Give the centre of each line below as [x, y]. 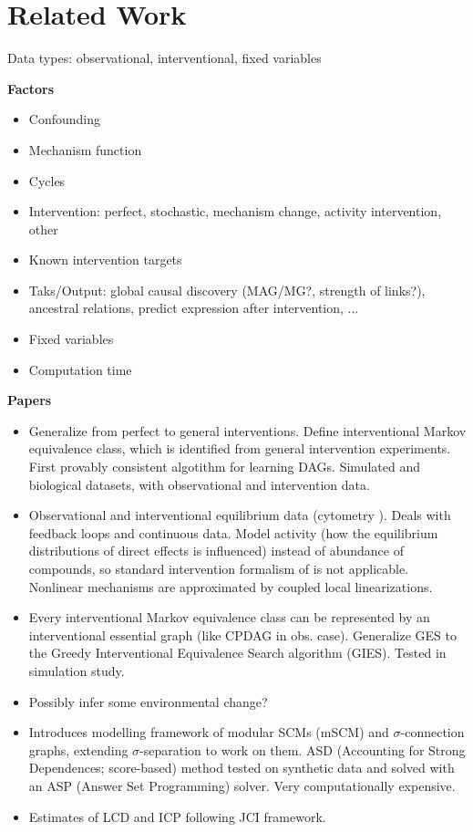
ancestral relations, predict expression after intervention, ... [194, 308]
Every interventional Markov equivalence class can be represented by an [229, 617]
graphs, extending [78, 749]
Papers [30, 400]
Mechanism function [85, 149]
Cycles [47, 180]
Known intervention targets [105, 260]
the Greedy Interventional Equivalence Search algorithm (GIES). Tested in [237, 653]
